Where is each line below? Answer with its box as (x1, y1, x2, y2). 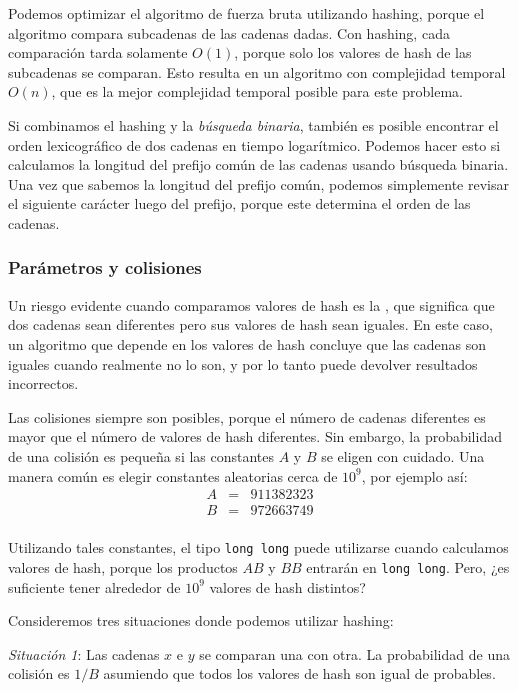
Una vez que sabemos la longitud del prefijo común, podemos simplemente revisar (8, 173, 509, 194)
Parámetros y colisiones (8, 255, 202, 280)
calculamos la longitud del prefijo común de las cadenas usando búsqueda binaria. (8, 154, 509, 175)
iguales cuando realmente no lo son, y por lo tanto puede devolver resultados (8, 353, 478, 374)
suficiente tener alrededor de (8, 576, 181, 597)
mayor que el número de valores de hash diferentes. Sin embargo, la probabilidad (8, 426, 502, 447)
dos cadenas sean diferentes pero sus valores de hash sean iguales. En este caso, (8, 314, 493, 335)
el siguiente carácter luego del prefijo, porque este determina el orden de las (8, 193, 471, 214)
